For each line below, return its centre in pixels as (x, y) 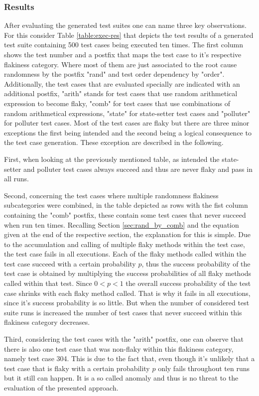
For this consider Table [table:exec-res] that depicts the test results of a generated (129, 35)
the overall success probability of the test (188, 283)
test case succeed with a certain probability (70, 263)
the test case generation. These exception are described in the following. (114, 142)
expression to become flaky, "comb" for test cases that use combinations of (117, 103)
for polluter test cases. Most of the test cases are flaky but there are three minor (127, 123)
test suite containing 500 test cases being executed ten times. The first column (124, 45)
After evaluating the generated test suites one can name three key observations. (125, 25)
